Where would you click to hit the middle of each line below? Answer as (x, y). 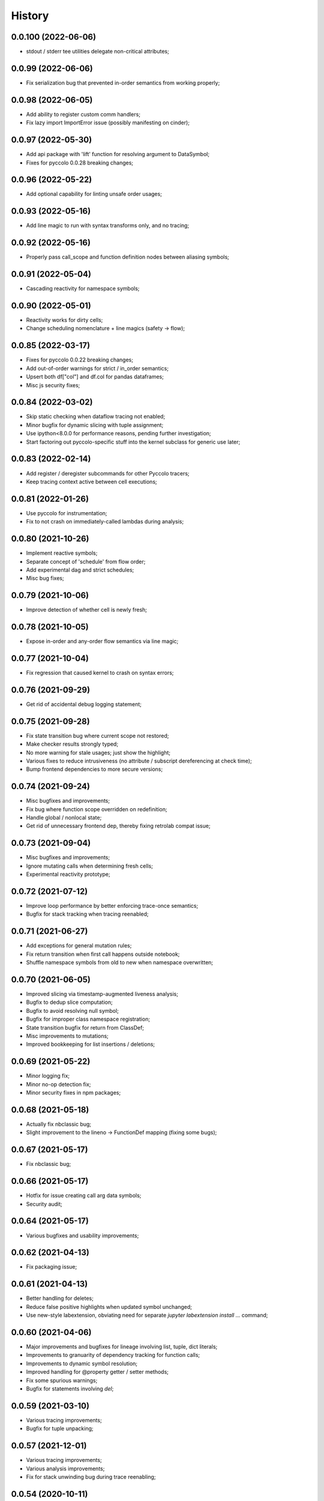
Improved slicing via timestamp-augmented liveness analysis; (102, 994)
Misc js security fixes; (53, 385)
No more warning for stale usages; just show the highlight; (98, 752)
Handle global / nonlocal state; (64, 818)
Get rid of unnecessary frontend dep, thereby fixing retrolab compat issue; (118, 826)
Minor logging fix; (48, 1076)
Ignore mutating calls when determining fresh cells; (89, 866)
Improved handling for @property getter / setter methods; (97, 1372)
